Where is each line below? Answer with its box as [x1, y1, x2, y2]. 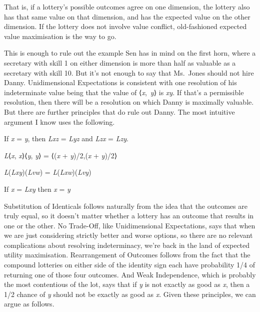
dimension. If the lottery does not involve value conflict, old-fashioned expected [4, 21, 247, 32]
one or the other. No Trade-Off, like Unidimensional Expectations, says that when [4, 220, 255, 230]
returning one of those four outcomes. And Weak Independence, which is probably [4, 269, 256, 279]
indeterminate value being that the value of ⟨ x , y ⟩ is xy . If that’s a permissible [4, 87, 244, 97]
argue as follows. [4, 298, 54, 309]
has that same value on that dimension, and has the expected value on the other [4, 11, 250, 22]
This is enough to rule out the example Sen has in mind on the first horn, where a [4, 48, 256, 58]
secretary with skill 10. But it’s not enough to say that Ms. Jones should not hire [4, 67, 254, 78]
